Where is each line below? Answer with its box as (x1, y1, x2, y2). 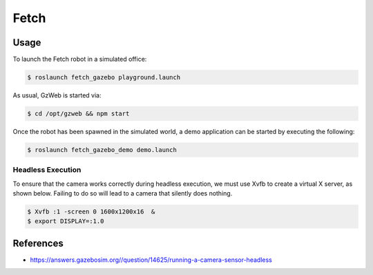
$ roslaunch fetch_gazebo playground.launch (27, 73, 181, 82)
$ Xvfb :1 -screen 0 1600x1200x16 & (27, 208, 155, 216)
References (12, 237, 64, 249)
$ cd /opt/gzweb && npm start (27, 110, 130, 117)
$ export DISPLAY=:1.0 (27, 218, 104, 225)
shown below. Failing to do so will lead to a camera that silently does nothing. (12, 189, 233, 198)
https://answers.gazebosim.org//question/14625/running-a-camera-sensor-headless (30, 256, 272, 264)
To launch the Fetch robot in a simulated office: (12, 55, 147, 64)
